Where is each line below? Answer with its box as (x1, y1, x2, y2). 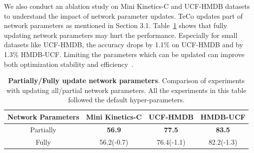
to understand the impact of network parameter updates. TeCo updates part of (4, 10, 243, 21)
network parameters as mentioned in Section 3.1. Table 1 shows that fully (4, 20, 227, 31)
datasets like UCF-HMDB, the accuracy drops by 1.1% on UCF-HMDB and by (4, 39, 243, 50)
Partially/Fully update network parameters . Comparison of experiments (8, 75, 245, 86)
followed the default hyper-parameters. (68, 94, 185, 105)
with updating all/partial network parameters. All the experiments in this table (6, 85, 247, 95)
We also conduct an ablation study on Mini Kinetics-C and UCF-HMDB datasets (4, 1, 250, 11)
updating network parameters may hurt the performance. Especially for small (4, 30, 238, 40)
